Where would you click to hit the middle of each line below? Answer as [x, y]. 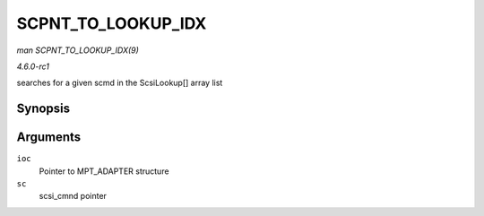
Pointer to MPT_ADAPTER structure [104, 171]
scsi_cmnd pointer [73, 196]
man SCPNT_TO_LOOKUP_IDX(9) [78, 50]
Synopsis [43, 109]
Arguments [49, 138]
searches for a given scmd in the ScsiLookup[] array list [120, 83]
